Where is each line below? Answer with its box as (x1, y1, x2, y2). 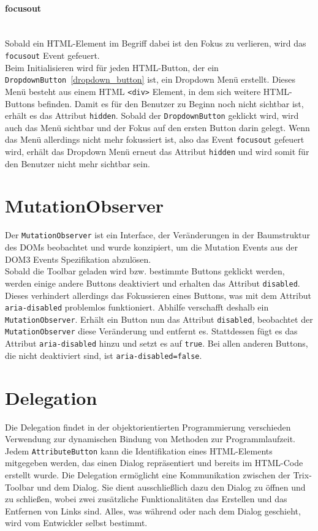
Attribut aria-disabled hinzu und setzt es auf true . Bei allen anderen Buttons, (5, 337, 308, 350)
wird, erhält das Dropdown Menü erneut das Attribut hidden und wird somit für (5, 145, 309, 158)
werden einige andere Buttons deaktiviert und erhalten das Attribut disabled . (5, 276, 300, 289)
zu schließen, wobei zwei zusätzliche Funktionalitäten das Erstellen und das (5, 492, 287, 505)
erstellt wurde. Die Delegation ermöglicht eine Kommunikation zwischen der (5, 468, 290, 481)
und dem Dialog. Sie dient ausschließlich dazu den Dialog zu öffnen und (37, 480, 306, 493)
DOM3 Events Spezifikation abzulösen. (5, 252, 151, 265)
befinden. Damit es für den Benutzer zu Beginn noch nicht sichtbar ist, (37, 97, 304, 110)
